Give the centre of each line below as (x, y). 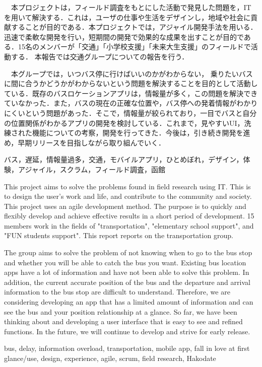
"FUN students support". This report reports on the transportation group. (119, 235)
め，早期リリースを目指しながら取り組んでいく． (85, 142)
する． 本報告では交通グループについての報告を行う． (100, 56)
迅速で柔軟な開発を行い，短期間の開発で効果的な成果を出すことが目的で (124, 36)
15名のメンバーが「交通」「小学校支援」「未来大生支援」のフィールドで (134, 47)
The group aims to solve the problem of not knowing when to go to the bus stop (128, 252)
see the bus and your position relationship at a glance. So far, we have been (121, 311)
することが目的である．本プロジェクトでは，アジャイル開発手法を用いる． (134, 27)
